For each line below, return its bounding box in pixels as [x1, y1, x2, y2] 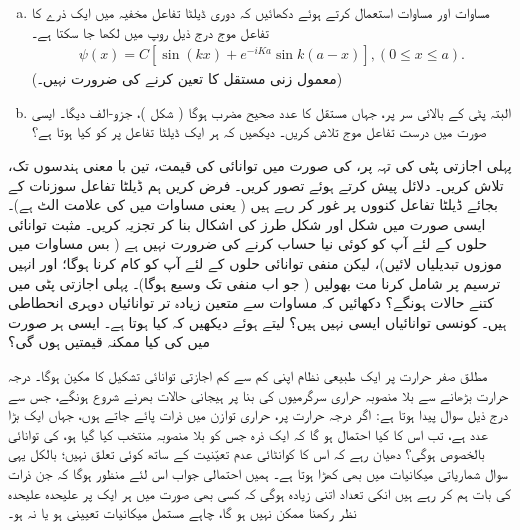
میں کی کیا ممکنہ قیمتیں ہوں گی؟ [8, 331, 210, 352]
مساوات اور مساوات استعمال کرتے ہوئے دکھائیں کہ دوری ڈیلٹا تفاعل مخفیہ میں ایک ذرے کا [31, 2, 490, 22]
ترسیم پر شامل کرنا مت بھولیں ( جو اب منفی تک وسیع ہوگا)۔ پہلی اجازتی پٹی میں [8, 272, 501, 293]
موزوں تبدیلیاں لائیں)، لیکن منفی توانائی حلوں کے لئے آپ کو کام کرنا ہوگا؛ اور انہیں [8, 252, 503, 273]
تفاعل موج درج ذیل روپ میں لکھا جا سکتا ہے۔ [31, 21, 269, 42]
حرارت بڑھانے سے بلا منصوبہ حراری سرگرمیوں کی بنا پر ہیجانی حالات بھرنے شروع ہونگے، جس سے [8, 384, 509, 405]
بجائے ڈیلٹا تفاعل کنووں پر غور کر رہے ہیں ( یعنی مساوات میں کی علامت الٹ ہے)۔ [8, 194, 498, 215]
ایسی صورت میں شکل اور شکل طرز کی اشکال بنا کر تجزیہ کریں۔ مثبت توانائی [8, 213, 486, 234]
